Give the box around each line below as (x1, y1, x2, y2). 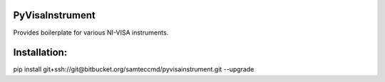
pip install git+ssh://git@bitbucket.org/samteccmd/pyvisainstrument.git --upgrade (13, 65, 255, 74)
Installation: (13, 47, 68, 59)
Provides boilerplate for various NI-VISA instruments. (13, 28, 169, 37)
